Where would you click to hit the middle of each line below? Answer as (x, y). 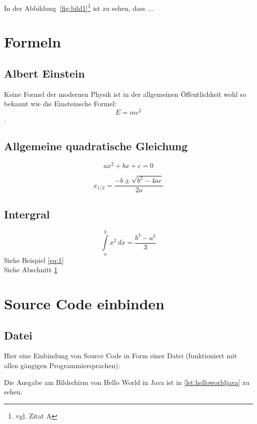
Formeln (33, 42)
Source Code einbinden (84, 304)
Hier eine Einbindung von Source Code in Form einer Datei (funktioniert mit (121, 356)
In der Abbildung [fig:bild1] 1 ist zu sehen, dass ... (79, 7)
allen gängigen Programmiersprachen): (62, 365)
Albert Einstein (44, 73)
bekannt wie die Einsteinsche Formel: (60, 104)
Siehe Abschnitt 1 (31, 270)
